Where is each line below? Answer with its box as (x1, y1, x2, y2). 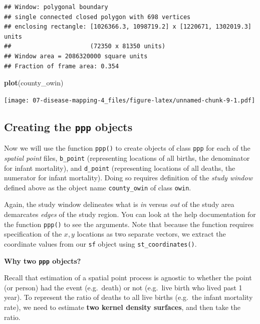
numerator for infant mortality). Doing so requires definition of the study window (4, 172, 252, 183)
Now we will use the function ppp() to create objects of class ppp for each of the (4, 143, 250, 153)
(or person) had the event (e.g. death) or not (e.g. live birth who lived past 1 (4, 282, 242, 292)
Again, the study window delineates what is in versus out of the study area (4, 199, 234, 209)
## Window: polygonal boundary (4, 4, 108, 11)
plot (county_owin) (4, 77, 64, 88)
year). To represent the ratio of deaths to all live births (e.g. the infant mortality (4, 292, 253, 302)
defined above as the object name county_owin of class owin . (4, 182, 191, 192)
